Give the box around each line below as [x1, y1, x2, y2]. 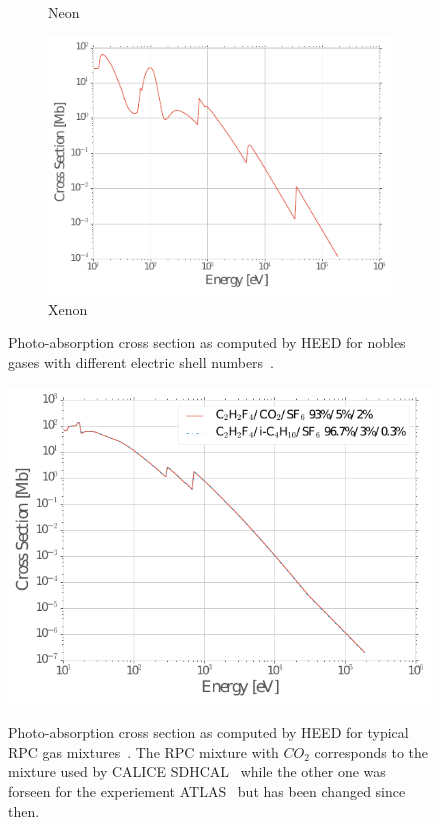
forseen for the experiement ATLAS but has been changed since [8, 781, 406, 802]
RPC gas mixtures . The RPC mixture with [8, 741, 279, 762]
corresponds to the [314, 741, 429, 762]
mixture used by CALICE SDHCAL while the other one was [8, 761, 386, 782]
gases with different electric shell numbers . [8, 351, 275, 372]
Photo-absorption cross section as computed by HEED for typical [8, 722, 409, 743]
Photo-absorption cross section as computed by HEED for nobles [8, 332, 406, 353]
